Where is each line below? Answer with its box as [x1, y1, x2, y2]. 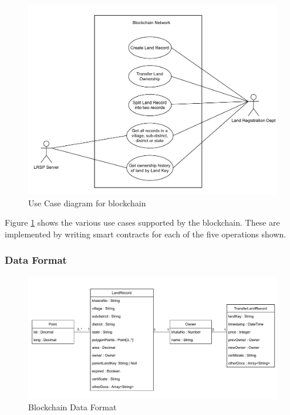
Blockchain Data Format [28, 401, 117, 413]
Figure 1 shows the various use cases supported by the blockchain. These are [5, 216, 280, 229]
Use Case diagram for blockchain [28, 196, 146, 209]
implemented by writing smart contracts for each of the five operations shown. [5, 227, 286, 240]
